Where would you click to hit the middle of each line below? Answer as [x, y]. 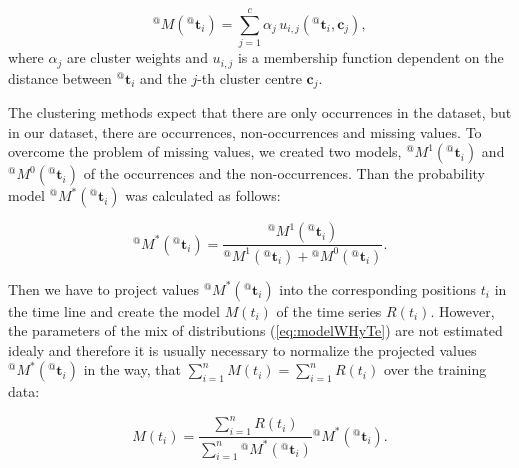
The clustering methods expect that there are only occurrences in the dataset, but [260, 112]
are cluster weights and [137, 57]
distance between [60, 77]
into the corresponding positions [378, 288]
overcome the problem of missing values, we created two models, [205, 151]
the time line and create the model [114, 310]
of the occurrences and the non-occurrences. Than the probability [284, 173]
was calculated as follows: [203, 195]
